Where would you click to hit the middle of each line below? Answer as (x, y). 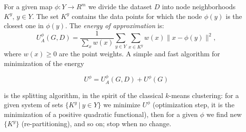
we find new (224, 114)
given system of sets (34, 105)
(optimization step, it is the (193, 105)
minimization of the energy (44, 63)
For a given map (28, 6)
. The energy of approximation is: (115, 25)
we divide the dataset (120, 6)
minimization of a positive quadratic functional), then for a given (101, 114)
